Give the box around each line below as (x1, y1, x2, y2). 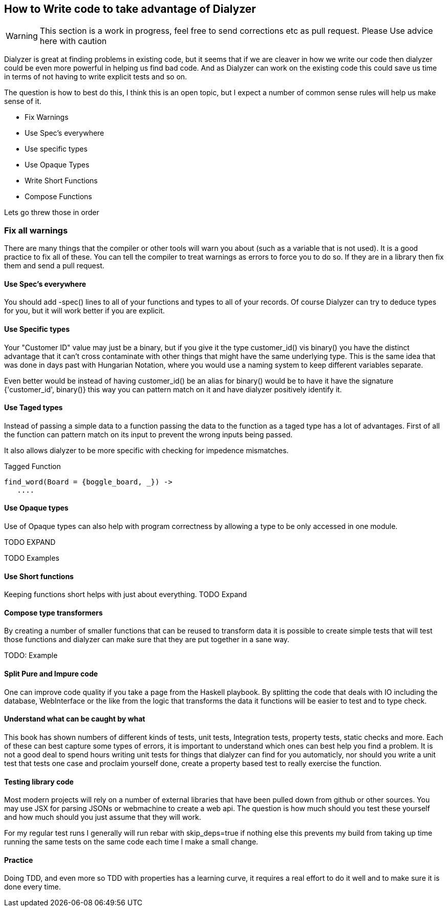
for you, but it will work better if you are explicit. (4, 306, 165, 315)
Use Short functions (4, 571, 74, 581)
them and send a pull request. (4, 261, 104, 270)
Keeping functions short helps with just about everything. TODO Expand (4, 590, 247, 599)
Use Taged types (4, 403, 63, 412)
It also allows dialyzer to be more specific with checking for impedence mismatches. (4, 446, 289, 455)
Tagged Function (4, 461, 61, 471)
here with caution (39, 36, 107, 47)
